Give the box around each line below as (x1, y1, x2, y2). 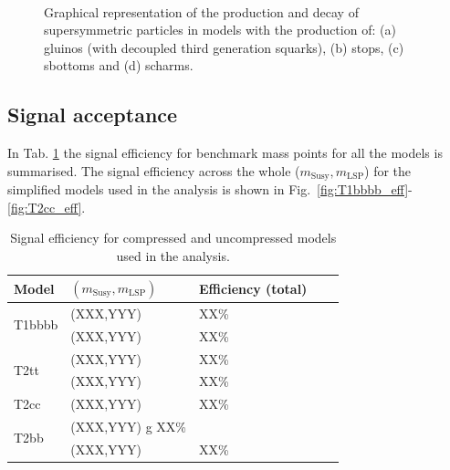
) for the (364, 161, 412, 180)
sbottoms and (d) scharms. (44, 56, 194, 75)
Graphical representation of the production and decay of (44, 2, 359, 21)
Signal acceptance (7, 100, 178, 129)
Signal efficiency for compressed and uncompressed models (10, 228, 337, 247)
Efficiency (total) (199, 278, 308, 298)
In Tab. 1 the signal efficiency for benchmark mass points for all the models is (7, 143, 443, 162)
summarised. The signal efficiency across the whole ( (7, 161, 300, 180)
